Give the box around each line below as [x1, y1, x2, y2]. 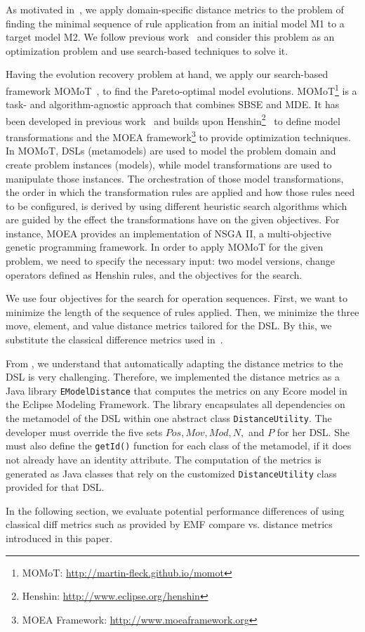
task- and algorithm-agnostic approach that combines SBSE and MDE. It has [6, 97, 340, 112]
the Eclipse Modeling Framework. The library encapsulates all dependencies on [6, 397, 345, 412]
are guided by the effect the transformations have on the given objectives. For [6, 212, 340, 227]
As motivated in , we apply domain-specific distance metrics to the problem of [6, 2, 344, 16]
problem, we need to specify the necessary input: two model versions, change [6, 254, 336, 268]
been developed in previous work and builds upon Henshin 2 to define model [6, 111, 340, 128]
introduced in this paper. [6, 531, 113, 545]
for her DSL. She [277, 424, 350, 439]
